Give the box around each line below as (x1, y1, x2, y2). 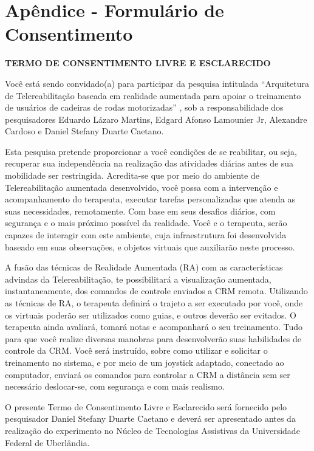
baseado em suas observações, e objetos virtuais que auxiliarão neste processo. (5, 240, 295, 253)
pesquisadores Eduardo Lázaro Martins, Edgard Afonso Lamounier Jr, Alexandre (5, 112, 307, 125)
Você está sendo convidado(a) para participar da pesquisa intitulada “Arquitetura (5, 77, 310, 89)
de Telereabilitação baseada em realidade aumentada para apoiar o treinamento (5, 89, 301, 102)
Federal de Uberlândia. (5, 436, 90, 449)
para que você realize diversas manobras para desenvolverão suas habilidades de (5, 332, 302, 345)
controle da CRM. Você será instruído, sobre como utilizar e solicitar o (5, 344, 268, 357)
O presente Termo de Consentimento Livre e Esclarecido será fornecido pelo (5, 400, 287, 413)
